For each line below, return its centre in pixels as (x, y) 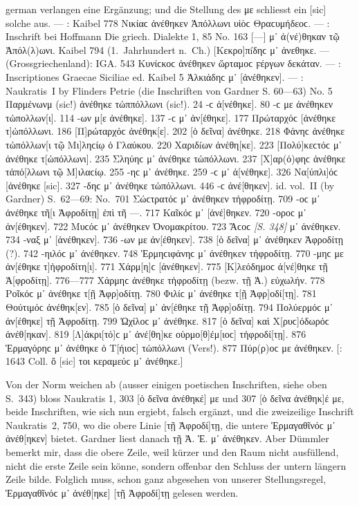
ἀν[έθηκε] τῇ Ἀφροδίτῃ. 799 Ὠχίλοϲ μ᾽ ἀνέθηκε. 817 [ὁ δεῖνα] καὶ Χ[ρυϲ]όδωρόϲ (167, 320)
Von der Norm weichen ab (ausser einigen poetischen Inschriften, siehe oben (166, 384)
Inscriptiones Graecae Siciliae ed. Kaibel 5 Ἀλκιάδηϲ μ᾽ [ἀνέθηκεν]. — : (155, 76)
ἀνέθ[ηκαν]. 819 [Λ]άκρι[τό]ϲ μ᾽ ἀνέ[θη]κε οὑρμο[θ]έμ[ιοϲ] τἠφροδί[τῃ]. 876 (156, 334)
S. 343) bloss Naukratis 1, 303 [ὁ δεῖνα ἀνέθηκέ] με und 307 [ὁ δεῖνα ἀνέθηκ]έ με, (175, 398)
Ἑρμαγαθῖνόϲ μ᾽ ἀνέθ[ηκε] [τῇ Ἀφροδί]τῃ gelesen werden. (122, 492)
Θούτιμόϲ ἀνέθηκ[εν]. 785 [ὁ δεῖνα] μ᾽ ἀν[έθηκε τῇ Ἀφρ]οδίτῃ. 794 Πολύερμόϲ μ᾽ (169, 307)
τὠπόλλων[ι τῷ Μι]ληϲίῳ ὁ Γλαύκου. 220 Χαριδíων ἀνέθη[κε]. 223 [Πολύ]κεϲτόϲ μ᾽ (174, 144)
